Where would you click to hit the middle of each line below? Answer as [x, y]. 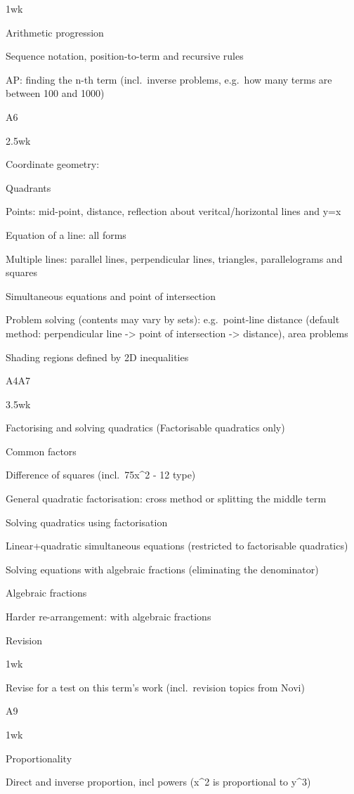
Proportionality [39, 758]
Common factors [41, 451]
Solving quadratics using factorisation [87, 522]
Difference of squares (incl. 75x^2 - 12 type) [101, 475]
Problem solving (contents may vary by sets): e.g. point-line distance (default [173, 319]
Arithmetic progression [55, 32]
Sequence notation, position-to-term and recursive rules [125, 56]
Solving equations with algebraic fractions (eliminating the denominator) [162, 569]
